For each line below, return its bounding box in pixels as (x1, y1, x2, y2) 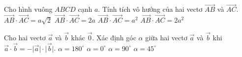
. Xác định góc (92, 32, 136, 42)
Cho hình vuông (4, 4, 53, 14)
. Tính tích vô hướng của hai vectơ (98, 4, 203, 14)
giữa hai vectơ (145, 32, 187, 42)
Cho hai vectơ (4, 32, 46, 42)
